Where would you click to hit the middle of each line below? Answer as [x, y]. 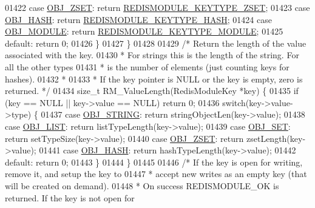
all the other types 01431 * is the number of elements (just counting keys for [147, 66]
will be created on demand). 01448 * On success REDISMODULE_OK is [142, 185]
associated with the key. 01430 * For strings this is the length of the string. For [152, 55]
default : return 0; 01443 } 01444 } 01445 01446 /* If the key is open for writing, [154, 162]
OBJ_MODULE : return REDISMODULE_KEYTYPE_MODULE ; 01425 [144, 31]
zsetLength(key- [276, 138]
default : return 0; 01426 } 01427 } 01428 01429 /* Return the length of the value [156, 43]
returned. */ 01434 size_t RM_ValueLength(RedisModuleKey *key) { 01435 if [152, 91]
